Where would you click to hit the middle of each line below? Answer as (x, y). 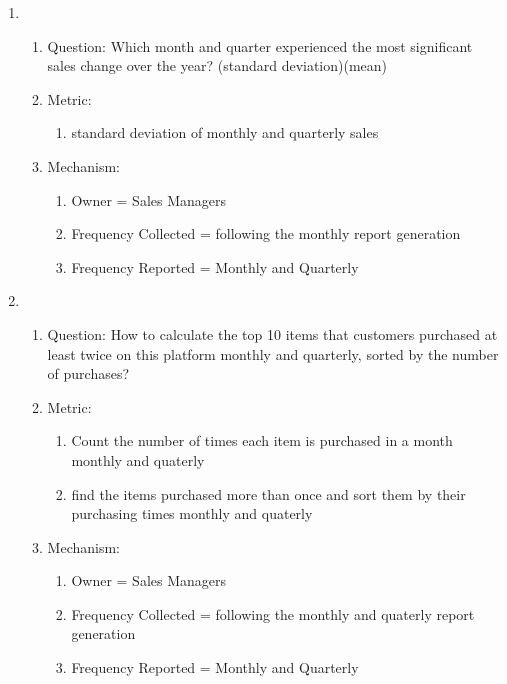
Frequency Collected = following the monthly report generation (266, 233)
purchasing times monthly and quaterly (192, 513)
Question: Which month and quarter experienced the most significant (260, 45)
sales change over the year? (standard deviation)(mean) (217, 65)
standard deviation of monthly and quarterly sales (225, 132)
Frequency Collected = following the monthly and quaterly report (273, 613)
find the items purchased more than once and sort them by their (268, 493)
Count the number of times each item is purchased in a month (262, 440)
